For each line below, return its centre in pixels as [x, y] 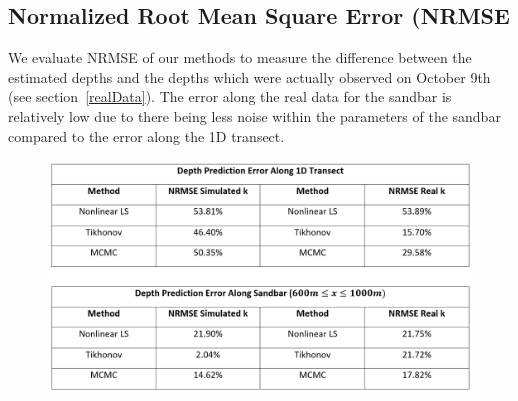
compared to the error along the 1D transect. [146, 135]
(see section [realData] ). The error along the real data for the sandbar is [230, 96]
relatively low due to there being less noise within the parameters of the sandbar [254, 115]
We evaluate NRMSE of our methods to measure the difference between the [240, 57]
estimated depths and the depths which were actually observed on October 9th [249, 76]
